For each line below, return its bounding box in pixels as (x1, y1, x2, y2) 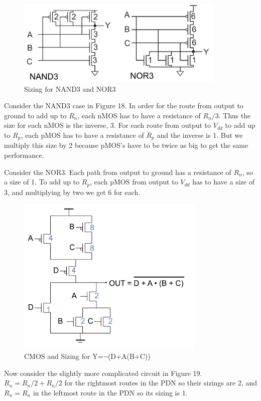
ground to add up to (4, 110, 67, 120)
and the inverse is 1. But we (157, 129, 243, 140)
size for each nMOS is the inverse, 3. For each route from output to (4, 120, 211, 130)
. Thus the (218, 110, 251, 120)
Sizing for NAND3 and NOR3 (24, 83, 116, 94)
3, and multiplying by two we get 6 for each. (4, 186, 141, 197)
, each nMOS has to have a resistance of (77, 110, 201, 120)
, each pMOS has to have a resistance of (21, 129, 144, 140)
